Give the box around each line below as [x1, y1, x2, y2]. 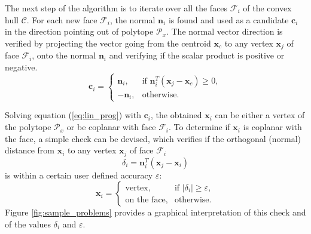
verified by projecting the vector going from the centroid [5, 36, 211, 49]
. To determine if [168, 121, 230, 133]
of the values [5, 217, 51, 230]
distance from [5, 144, 54, 156]
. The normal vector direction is [166, 25, 283, 38]
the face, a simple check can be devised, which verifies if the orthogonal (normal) [5, 132, 301, 144]
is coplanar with [243, 121, 302, 133]
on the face [125, 195, 166, 204]
